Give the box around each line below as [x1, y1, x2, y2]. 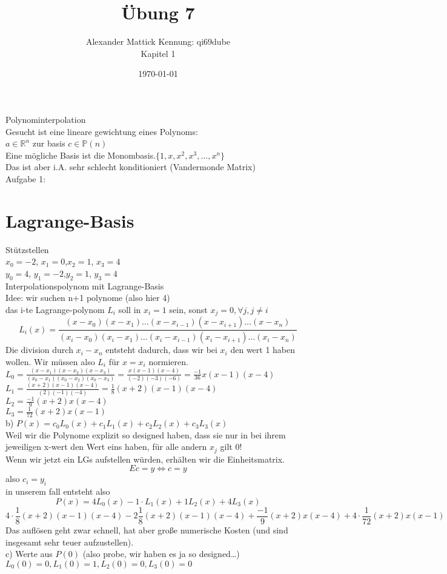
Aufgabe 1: [5, 172, 46, 185]
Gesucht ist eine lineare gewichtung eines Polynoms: [5, 125, 198, 137]
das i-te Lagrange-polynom [5, 303, 105, 315]
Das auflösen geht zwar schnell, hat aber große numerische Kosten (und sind [5, 523, 288, 536]
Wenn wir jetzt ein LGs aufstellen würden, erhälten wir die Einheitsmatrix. [5, 452, 285, 465]
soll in [118, 303, 141, 315]
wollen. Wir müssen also [5, 355, 95, 368]
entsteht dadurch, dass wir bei [105, 343, 217, 356]
